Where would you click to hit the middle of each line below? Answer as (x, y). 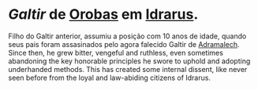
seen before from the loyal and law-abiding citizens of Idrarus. (110, 77)
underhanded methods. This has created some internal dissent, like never (128, 69)
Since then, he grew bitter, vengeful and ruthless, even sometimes (116, 52)
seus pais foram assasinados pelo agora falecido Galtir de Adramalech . (124, 44)
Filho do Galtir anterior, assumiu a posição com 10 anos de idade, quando (127, 36)
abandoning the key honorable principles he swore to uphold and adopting (129, 61)
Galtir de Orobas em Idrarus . (103, 14)
